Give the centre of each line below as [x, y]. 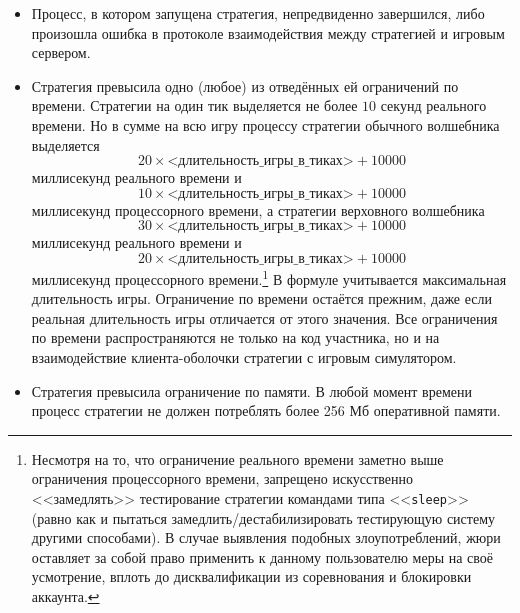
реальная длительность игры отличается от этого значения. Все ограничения [264, 317]
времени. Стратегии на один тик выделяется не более [194, 105]
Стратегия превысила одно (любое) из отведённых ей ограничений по [245, 85]
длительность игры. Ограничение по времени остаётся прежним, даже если [261, 298]
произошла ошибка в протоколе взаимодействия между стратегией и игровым [268, 32]
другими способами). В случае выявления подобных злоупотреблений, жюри [266, 537]
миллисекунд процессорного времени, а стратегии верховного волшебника [258, 209]
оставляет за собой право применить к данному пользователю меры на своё [262, 556]
